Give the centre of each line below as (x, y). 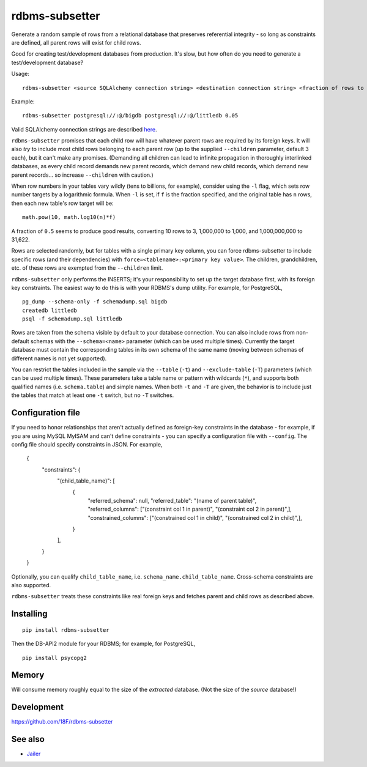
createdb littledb (50, 310)
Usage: (20, 74)
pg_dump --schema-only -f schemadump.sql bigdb (95, 302)
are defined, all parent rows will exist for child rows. (76, 42)
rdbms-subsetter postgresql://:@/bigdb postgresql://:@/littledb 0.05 (130, 116)
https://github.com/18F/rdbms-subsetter (62, 722)
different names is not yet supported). (59, 358)
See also (28, 739)
